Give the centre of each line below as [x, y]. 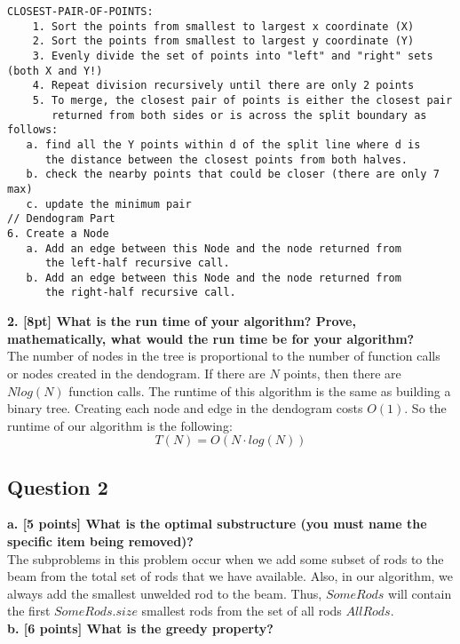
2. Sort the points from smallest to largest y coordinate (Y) [223, 41]
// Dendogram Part [61, 219]
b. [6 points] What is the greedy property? [140, 628]
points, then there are [342, 373]
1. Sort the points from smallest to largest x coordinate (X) [223, 26]
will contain [420, 593]
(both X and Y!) [55, 71]
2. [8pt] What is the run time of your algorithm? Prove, [182, 321]
